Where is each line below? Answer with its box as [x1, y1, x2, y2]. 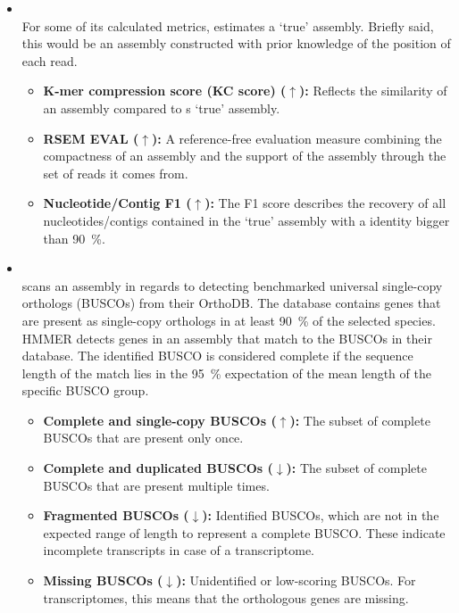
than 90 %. [43, 228, 105, 247]
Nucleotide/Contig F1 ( [43, 194, 192, 212]
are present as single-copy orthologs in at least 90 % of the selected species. [21, 311, 436, 329]
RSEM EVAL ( [43, 128, 139, 147]
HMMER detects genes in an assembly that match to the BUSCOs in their [21, 328, 432, 347]
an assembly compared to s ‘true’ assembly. [43, 98, 280, 117]
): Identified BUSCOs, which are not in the [202, 506, 439, 525]
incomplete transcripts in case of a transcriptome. [43, 541, 314, 559]
